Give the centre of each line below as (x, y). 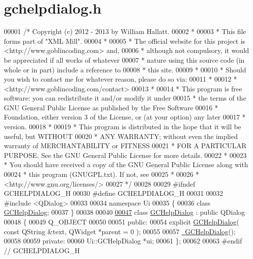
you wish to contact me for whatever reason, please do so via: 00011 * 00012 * (121, 79)
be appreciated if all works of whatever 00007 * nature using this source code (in (124, 60)
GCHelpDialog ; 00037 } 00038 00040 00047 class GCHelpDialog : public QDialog (125, 212)
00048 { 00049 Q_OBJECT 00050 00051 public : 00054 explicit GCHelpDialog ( (122, 222)
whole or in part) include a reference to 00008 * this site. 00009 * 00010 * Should (125, 69)
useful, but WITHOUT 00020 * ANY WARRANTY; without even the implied (121, 136)
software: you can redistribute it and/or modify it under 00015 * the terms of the (125, 98)
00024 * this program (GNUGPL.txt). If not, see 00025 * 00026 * (101, 174)
